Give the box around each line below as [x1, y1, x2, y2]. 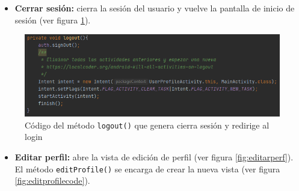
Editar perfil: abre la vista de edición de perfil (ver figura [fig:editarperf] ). [14, 150, 294, 163]
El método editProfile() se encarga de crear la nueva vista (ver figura [14, 162, 280, 175]
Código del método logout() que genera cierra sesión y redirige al [25, 118, 270, 131]
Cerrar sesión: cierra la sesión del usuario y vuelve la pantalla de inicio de [14, 2, 295, 14]
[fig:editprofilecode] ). [14, 174, 90, 187]
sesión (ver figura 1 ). [14, 13, 91, 26]
